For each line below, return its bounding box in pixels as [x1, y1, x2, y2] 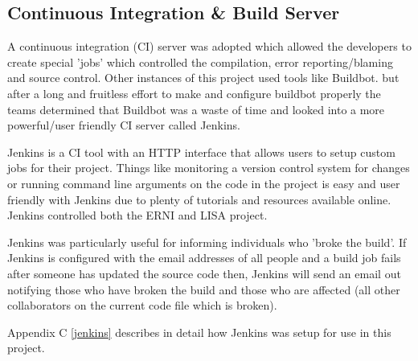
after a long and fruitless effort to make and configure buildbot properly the [7, 84, 381, 101]
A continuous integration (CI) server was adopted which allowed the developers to [7, 38, 412, 55]
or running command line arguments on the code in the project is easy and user [7, 174, 400, 191]
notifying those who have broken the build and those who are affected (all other [7, 281, 400, 297]
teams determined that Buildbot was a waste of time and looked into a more [7, 101, 385, 117]
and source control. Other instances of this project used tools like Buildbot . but [7, 69, 400, 86]
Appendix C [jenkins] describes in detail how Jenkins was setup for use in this [7, 323, 391, 340]
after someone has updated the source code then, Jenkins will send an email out [7, 265, 401, 281]
